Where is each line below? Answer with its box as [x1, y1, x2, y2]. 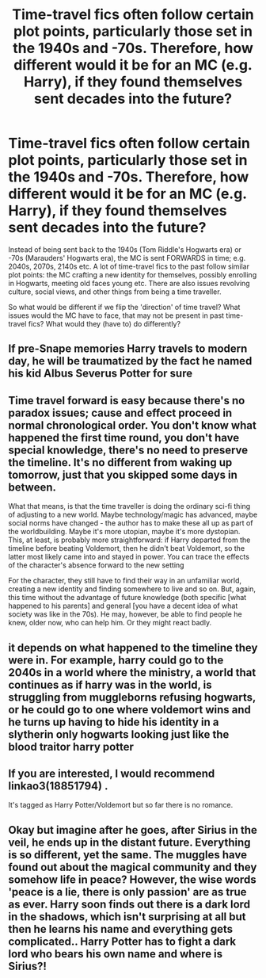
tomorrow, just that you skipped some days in [8, 468, 237, 481]
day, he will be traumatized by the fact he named [8, 354, 253, 368]
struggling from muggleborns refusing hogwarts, [8, 690, 256, 704]
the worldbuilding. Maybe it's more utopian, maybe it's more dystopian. [8, 527, 241, 537]
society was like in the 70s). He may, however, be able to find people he [8, 609, 243, 619]
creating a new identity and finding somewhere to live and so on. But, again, [8, 584, 256, 594]
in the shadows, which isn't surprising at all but [8, 910, 247, 923]
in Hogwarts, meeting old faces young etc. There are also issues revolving [8, 278, 251, 288]
